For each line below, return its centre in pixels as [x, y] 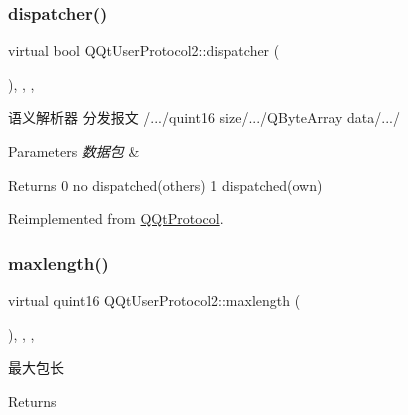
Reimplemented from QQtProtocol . [116, 218]
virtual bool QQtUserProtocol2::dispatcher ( [144, 50]
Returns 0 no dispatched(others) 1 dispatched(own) [165, 184]
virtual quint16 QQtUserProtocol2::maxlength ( [154, 300]
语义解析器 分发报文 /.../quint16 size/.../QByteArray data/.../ [204, 117]
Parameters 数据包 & [74, 151]
